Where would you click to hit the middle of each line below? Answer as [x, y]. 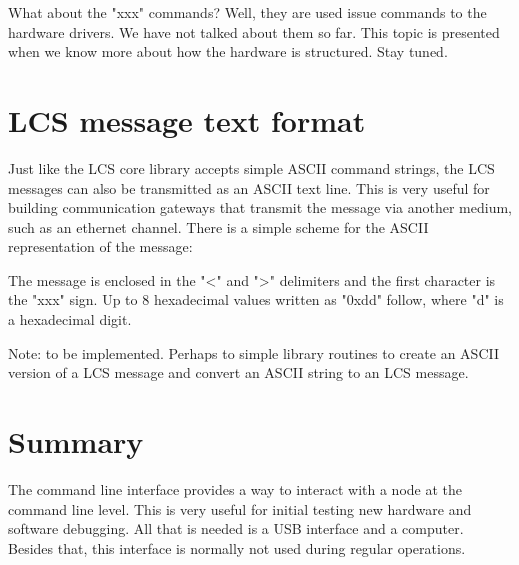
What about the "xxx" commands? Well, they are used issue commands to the [247, 12]
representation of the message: [100, 246]
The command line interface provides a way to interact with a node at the [235, 488]
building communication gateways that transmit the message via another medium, [260, 207]
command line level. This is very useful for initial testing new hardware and [240, 508]
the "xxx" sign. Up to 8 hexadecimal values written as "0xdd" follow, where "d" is [256, 299]
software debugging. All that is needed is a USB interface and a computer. [236, 528]
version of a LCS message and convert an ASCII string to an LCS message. [238, 372]
